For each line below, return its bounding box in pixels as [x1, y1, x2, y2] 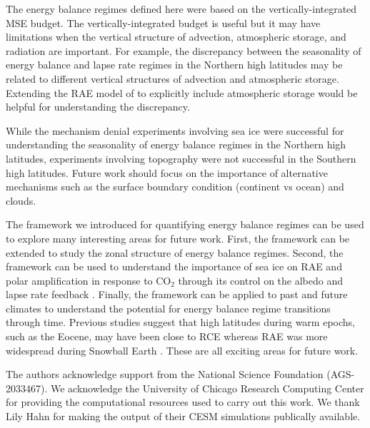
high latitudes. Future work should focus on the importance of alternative [6, 165, 328, 180]
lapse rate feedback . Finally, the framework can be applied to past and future [6, 287, 348, 302]
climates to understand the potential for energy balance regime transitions [6, 300, 331, 315]
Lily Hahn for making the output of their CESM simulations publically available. [6, 409, 361, 424]
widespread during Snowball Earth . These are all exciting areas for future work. [6, 342, 359, 357]
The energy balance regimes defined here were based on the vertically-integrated [6, 1, 357, 16]
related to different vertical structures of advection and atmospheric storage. [6, 71, 339, 86]
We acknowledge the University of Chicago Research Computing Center [50, 380, 364, 395]
